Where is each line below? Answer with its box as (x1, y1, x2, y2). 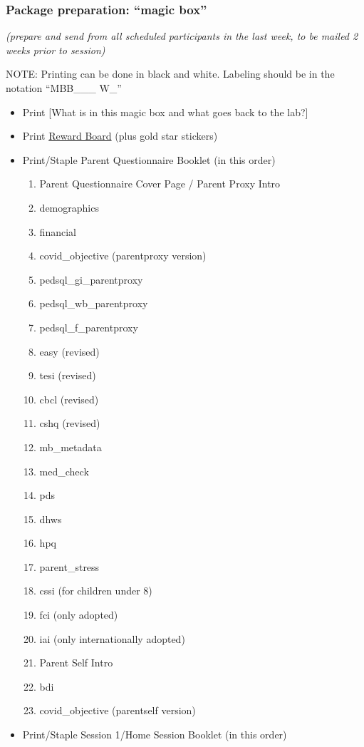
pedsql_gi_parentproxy (39, 272, 143, 287)
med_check (39, 463, 89, 478)
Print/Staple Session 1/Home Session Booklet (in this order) (22, 727, 287, 742)
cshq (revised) (39, 416, 100, 431)
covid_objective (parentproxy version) (39, 248, 207, 263)
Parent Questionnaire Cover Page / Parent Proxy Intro (39, 176, 281, 191)
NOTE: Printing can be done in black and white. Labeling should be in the (6, 66, 335, 81)
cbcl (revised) (39, 391, 99, 406)
